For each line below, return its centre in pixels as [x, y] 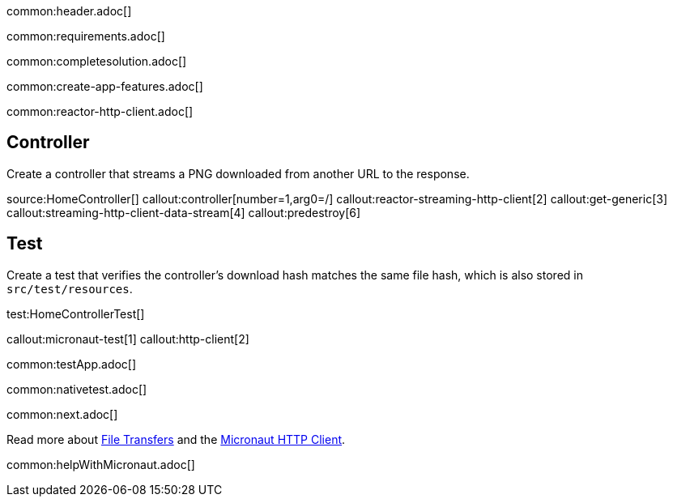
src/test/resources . [70, 288]
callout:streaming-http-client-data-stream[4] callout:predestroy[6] [184, 212]
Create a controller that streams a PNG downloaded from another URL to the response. [238, 173]
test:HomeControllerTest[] [76, 313]
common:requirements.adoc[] [86, 36]
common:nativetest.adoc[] [77, 389]
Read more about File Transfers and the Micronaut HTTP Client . [176, 439]
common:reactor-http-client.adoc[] [100, 111]
